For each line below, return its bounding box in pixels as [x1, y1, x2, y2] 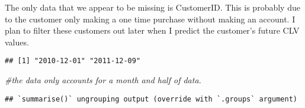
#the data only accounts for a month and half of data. [5, 74, 201, 86]
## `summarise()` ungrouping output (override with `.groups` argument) [5, 94, 297, 103]
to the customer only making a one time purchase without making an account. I [5, 12, 296, 25]
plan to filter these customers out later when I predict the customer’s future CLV [5, 24, 300, 37]
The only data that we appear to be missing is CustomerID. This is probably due [5, 1, 300, 13]
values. [5, 35, 29, 48]
